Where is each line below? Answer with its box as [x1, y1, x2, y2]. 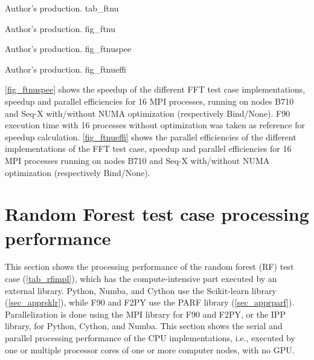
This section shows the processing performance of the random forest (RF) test [5, 260, 294, 273]
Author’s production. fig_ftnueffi [5, 62, 126, 75]
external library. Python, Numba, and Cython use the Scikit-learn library [5, 284, 277, 296]
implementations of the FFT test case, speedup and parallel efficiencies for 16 [5, 142, 292, 155]
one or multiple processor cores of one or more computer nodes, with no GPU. [5, 343, 295, 356]
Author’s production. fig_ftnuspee [5, 42, 132, 55]
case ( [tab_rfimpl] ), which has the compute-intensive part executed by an [5, 272, 277, 285]
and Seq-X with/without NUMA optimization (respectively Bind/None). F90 [5, 106, 290, 119]
